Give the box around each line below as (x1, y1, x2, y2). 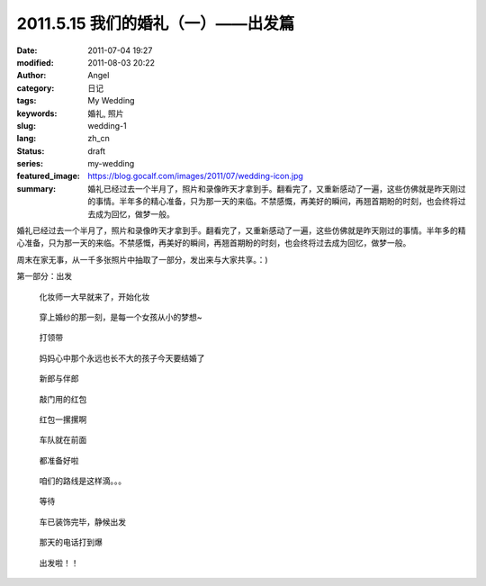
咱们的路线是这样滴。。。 (39, 475, 126, 486)
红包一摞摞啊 (39, 414, 87, 425)
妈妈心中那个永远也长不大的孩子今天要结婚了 (39, 352, 205, 364)
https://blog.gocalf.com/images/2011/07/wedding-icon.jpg (87, 171, 303, 182)
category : (16, 82, 55, 94)
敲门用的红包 (39, 393, 87, 404)
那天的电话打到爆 (39, 536, 103, 548)
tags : (16, 95, 37, 106)
